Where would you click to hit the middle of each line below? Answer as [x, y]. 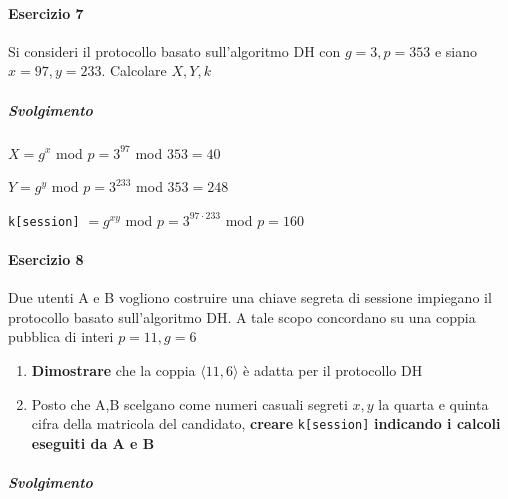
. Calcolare [134, 70]
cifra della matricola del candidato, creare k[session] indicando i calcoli [266, 423]
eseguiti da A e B [93, 442]
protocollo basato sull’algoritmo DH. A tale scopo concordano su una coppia [242, 316]
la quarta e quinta [433, 403]
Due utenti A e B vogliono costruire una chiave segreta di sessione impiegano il [250, 297]
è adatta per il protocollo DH [333, 369]
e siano [455, 50]
